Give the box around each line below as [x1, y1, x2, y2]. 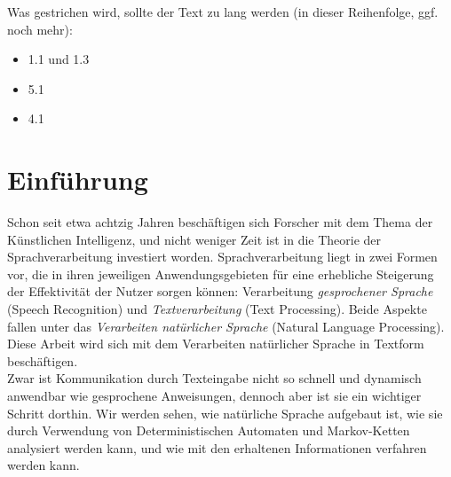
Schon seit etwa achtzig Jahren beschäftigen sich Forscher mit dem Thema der [7, 213, 433, 231]
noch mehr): [7, 20, 73, 38]
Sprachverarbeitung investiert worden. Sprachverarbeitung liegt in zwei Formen [7, 247, 438, 266]
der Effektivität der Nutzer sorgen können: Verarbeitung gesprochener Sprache [7, 282, 433, 301]
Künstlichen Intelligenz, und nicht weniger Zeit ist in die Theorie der [7, 230, 382, 248]
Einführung [7, 161, 148, 198]
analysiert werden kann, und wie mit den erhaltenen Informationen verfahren [7, 438, 427, 457]
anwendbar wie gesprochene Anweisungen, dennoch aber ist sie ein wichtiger [7, 387, 422, 405]
